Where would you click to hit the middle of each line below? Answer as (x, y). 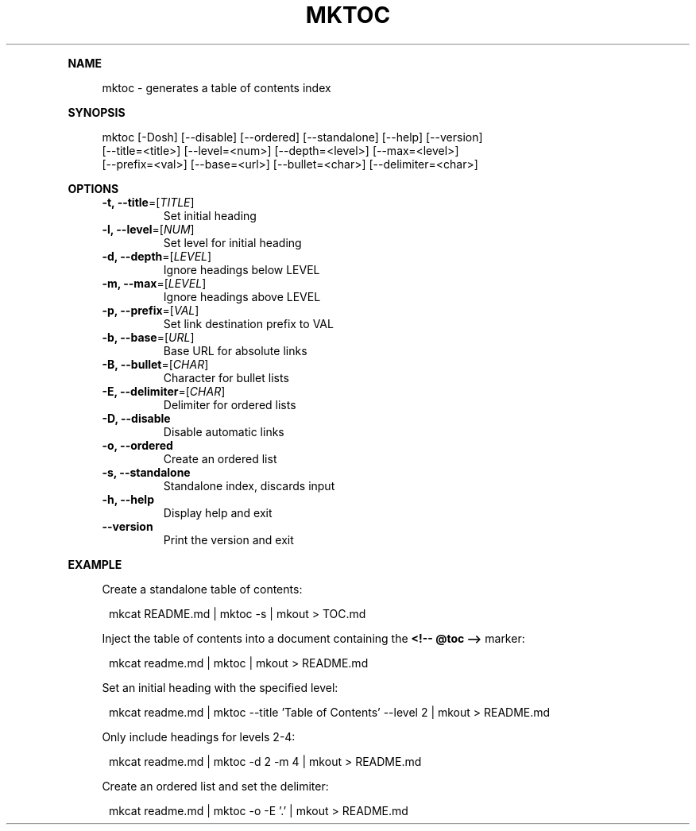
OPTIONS (93, 188)
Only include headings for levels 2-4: (199, 736)
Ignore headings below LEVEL (242, 269)
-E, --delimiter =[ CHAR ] (164, 391)
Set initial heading (210, 215)
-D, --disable (136, 418)
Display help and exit (218, 512)
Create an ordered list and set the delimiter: (215, 786)
